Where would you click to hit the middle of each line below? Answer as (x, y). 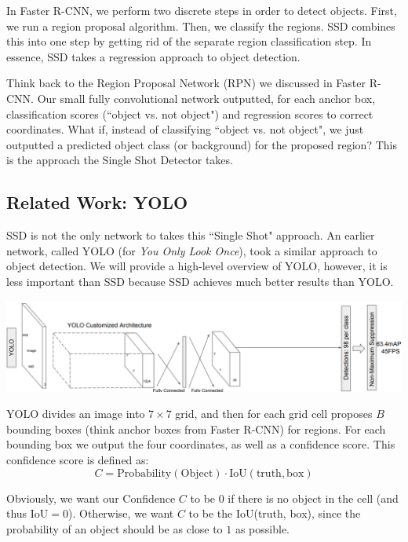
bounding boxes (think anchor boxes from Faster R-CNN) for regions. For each (196, 428)
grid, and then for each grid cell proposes (274, 414)
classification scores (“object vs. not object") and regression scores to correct (190, 114)
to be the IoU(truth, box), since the (275, 513)
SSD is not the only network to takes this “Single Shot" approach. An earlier (191, 235)
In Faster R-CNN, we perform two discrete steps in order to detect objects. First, (202, 10)
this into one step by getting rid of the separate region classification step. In (189, 41)
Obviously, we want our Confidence (91, 498)
